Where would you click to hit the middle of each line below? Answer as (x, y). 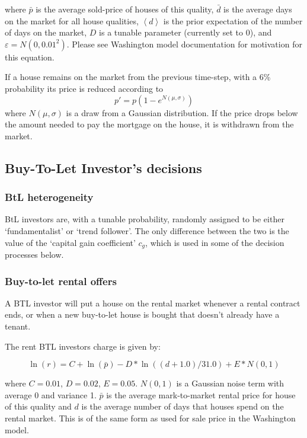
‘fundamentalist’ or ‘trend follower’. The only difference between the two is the (147, 230)
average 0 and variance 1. (51, 394)
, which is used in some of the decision (215, 242)
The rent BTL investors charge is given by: (83, 346)
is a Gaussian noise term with (230, 383)
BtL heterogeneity (49, 197)
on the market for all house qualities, (72, 20)
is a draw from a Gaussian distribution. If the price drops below (182, 112)
